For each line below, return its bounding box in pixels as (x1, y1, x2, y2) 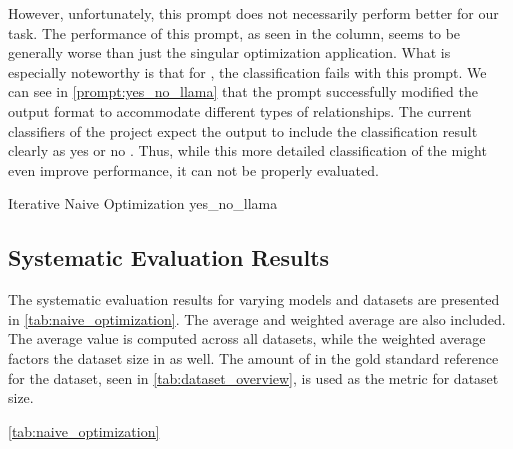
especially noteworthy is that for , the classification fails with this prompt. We (8, 61, 487, 82)
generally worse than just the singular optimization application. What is (8, 42, 451, 63)
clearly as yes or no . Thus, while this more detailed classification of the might (8, 140, 487, 161)
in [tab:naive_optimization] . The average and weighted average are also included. (8, 308, 506, 329)
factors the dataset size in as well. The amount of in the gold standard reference (8, 347, 499, 368)
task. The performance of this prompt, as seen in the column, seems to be (8, 22, 461, 43)
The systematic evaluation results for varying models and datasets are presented (8, 289, 500, 310)
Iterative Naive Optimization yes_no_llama (8, 193, 278, 214)
